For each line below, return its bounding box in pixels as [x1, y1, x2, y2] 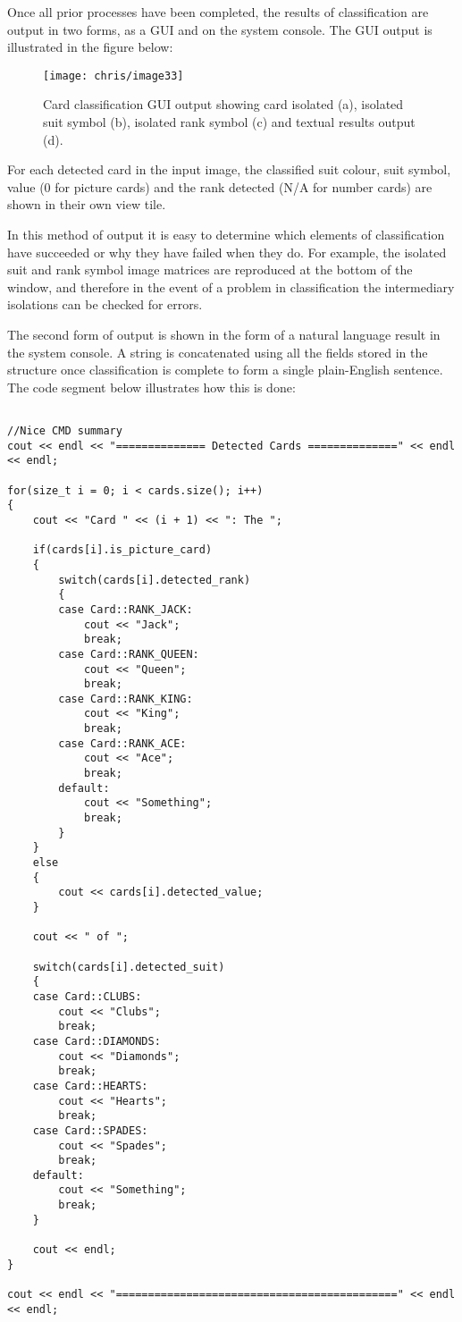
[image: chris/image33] [43, 69, 184, 82]
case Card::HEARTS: [32, 1079, 148, 1092]
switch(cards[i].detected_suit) [32, 960, 225, 973]
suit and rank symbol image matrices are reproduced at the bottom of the [7, 260, 413, 279]
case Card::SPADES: [32, 1124, 148, 1137]
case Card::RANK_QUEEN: [58, 647, 199, 661]
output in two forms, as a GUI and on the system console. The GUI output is [7, 20, 433, 38]
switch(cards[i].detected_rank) [58, 573, 251, 586]
